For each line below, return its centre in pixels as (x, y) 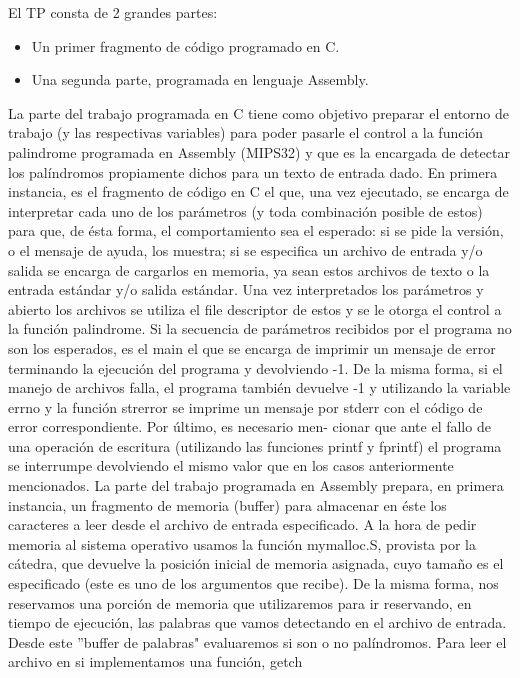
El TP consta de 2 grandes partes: (113, 12)
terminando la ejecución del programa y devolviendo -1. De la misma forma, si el (255, 367)
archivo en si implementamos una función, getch (155, 661)
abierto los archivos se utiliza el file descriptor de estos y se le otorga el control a (255, 308)
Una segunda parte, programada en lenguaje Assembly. (200, 79)
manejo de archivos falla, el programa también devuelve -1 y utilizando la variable (259, 387)
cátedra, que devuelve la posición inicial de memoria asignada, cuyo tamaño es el (256, 563)
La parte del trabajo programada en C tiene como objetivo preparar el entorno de (259, 112)
